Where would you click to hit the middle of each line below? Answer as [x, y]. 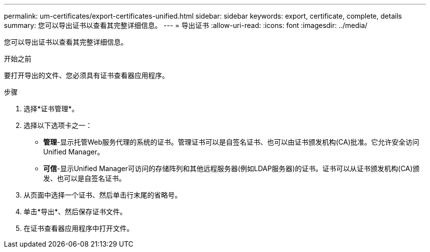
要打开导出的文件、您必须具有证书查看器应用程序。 [86, 75]
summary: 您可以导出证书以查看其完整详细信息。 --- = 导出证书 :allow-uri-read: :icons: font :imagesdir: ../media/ [186, 25]
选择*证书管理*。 [51, 109]
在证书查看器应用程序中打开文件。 [79, 228]
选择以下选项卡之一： [58, 125]
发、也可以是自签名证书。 [84, 178]
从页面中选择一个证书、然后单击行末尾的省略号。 [103, 195]
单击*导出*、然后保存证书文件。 [75, 212]
